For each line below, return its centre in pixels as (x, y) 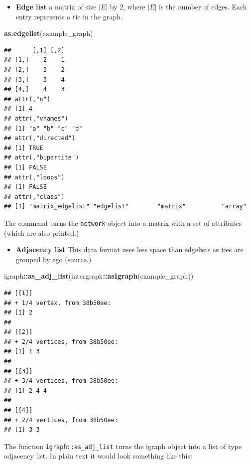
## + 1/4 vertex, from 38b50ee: (58, 303)
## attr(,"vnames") (36, 118)
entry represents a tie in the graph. (69, 16)
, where (134, 6)
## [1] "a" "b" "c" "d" (43, 128)
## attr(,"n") (27, 99)
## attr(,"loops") (34, 177)
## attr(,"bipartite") (42, 158)
